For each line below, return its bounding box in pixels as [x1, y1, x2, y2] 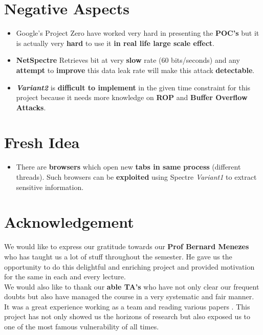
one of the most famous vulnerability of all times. [4, 321, 159, 332]
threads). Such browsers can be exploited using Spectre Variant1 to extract [16, 172, 257, 182]
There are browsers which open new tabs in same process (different [16, 161, 241, 172]
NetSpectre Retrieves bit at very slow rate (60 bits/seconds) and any [16, 55, 240, 65]
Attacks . [16, 102, 46, 112]
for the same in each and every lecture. [4, 271, 126, 282]
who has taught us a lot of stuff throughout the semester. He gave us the [4, 251, 232, 261]
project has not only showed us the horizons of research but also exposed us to [4, 311, 251, 322]
